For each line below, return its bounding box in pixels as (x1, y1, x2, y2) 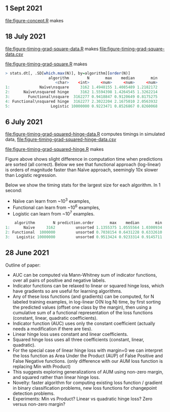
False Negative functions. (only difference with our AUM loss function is (12, 358, 163, 364)
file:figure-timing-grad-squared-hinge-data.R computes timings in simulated (5, 131, 165, 137)
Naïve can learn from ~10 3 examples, (12, 197, 90, 204)
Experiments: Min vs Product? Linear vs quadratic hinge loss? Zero (12, 395, 153, 402)
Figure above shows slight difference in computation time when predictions (5, 156, 163, 162)
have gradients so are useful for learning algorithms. (12, 288, 123, 294)
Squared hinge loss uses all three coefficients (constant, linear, (12, 336, 145, 343)
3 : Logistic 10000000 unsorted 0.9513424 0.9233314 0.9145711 (5, 235, 162, 240)
